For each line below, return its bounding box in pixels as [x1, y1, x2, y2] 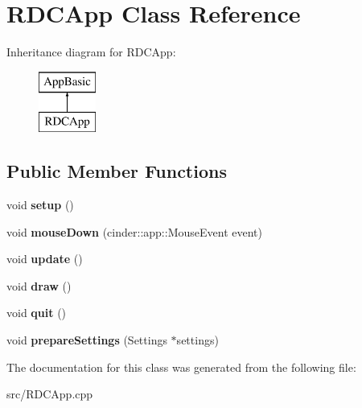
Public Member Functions [6, 159, 227, 183]
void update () [6, 250, 83, 267]
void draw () [6, 277, 72, 294]
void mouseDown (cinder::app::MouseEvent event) [6, 223, 262, 240]
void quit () [6, 304, 67, 321]
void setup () [6, 196, 74, 213]
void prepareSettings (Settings [6, 332, 167, 348]
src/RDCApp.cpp [6, 385, 93, 402]
